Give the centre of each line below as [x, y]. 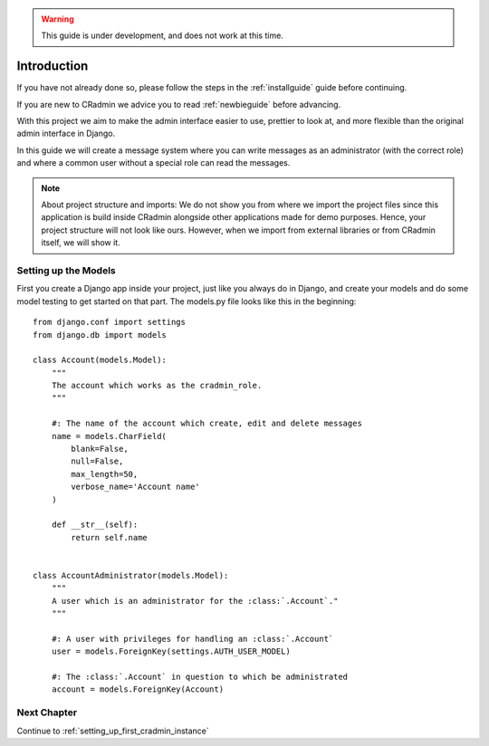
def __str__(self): [95, 525]
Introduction [53, 67]
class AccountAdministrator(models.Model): [131, 575]
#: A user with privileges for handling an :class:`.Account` [192, 639]
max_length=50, [105, 474]
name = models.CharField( [109, 436]
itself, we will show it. [81, 243]
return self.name [110, 537]
